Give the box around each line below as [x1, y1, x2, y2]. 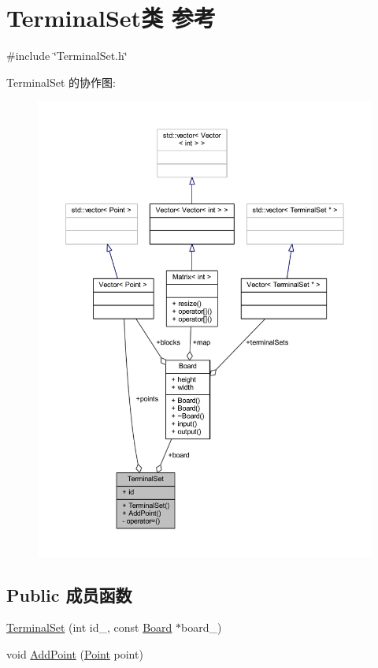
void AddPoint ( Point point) [6, 646, 143, 662]
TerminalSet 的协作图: [6, 73, 116, 90]
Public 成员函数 [6, 582, 132, 606]
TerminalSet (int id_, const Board [6, 619, 172, 636]
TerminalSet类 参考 [6, 2, 216, 34]
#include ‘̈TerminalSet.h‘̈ [6, 47, 128, 64]
